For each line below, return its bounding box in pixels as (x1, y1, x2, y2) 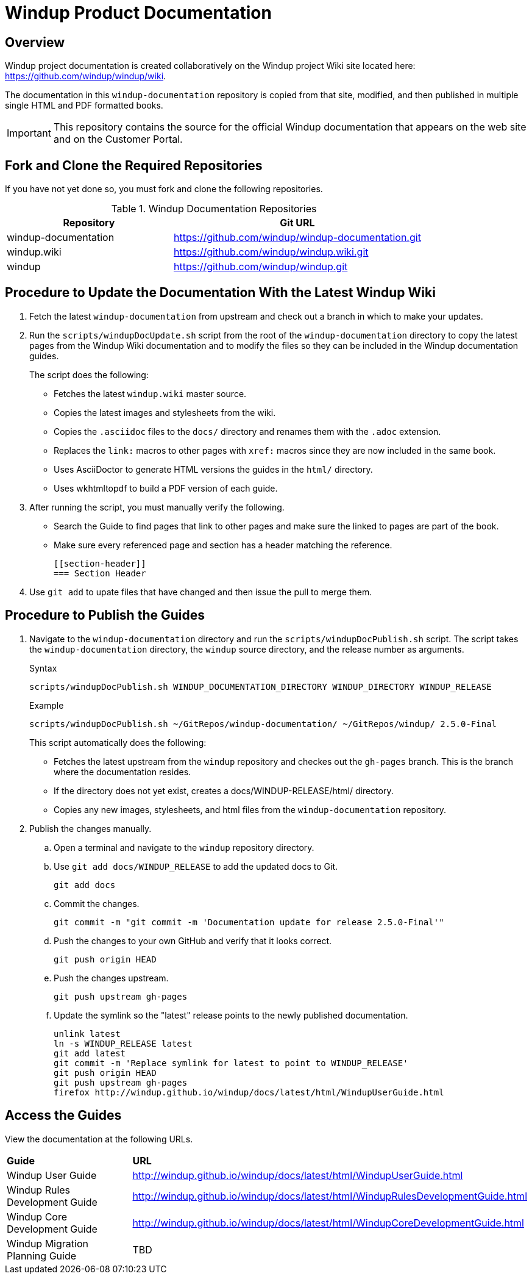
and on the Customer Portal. (53, 133, 183, 146)
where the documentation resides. (54, 766, 191, 777)
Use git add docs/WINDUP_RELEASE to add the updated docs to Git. (54, 861, 338, 872)
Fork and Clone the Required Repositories (5, 157, 263, 173)
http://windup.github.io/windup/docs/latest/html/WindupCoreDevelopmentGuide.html (132, 1216, 524, 1229)
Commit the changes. (54, 898, 140, 909)
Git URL (280, 217, 315, 229)
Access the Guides (5, 1108, 122, 1123)
